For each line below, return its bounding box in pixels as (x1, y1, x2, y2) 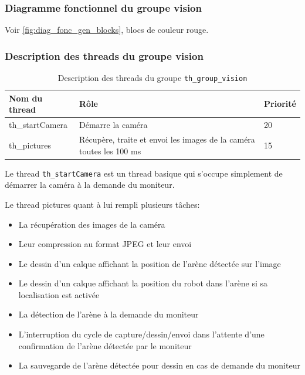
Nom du (9, 92, 43, 104)
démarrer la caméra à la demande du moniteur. (5, 178, 175, 191)
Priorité (264, 97, 296, 110)
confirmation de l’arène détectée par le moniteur (18, 339, 192, 352)
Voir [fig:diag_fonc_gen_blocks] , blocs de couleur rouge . (5, 23, 209, 36)
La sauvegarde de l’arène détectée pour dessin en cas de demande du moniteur (18, 359, 300, 371)
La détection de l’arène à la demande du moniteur (18, 308, 199, 320)
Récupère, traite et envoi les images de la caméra (79, 133, 255, 145)
